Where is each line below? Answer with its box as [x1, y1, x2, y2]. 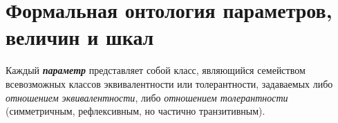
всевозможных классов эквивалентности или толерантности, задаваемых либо [6, 76, 333, 91]
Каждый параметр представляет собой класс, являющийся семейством [6, 63, 306, 77]
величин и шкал [6, 23, 154, 51]
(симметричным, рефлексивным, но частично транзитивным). [6, 104, 265, 118]
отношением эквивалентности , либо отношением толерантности [6, 90, 288, 104]
